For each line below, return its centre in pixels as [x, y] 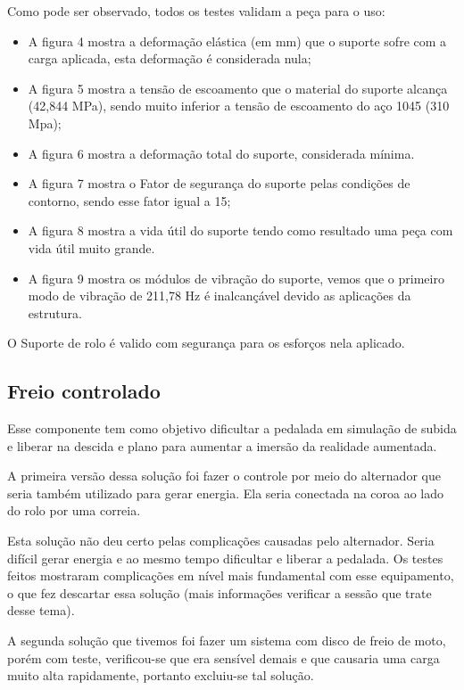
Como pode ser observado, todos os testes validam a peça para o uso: [196, 11]
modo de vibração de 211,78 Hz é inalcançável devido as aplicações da [220, 296]
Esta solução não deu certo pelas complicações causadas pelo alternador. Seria [221, 541]
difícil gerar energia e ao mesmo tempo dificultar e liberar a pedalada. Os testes [225, 558]
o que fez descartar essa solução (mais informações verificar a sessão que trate [220, 592]
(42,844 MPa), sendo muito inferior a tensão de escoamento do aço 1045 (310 [239, 106]
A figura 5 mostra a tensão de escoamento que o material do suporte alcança [238, 88]
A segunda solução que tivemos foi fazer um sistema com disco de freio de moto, [227, 641]
